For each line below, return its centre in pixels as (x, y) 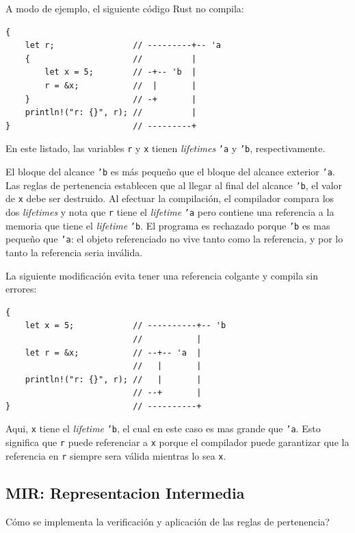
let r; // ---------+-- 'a (123, 46)
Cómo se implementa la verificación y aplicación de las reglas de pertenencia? (168, 521)
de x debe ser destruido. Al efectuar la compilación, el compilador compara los (170, 198)
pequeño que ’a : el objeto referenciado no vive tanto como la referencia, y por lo (174, 239)
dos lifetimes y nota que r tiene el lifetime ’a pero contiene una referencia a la (170, 211)
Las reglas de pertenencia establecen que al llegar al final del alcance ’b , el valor (174, 185)
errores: (21, 289)
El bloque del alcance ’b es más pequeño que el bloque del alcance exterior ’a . (170, 171)
